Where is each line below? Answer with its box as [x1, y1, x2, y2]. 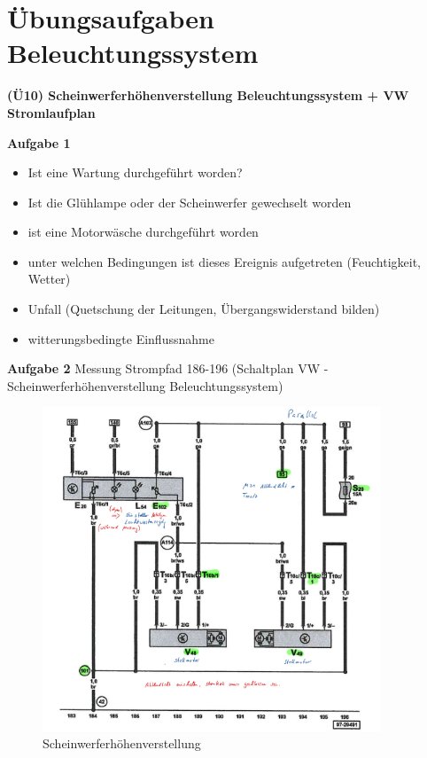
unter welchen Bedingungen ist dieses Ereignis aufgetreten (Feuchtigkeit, [27, 252, 421, 270]
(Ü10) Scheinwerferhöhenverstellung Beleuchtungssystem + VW [7, 86, 409, 105]
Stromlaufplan [7, 103, 96, 121]
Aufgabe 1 [7, 133, 71, 152]
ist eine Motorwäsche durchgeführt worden [27, 223, 259, 241]
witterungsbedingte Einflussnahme [27, 329, 214, 348]
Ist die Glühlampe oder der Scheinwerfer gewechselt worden [27, 192, 352, 211]
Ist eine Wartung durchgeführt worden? [27, 163, 243, 182]
